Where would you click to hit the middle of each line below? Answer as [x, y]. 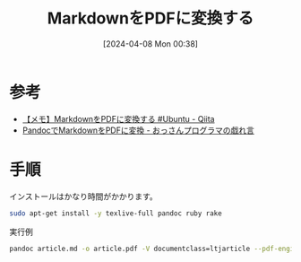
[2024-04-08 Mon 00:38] [150, 44]
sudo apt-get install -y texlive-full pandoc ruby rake [116, 213]
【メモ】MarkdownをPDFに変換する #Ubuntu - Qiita [118, 118]
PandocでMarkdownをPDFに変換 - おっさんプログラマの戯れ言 [138, 130]
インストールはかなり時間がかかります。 [84, 196]
